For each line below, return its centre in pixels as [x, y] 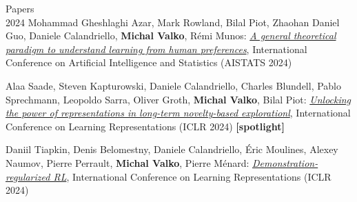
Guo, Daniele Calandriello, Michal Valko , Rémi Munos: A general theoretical [171, 36]
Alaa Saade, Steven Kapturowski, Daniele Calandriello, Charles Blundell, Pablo [174, 85]
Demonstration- [285, 162]
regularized [28, 176]
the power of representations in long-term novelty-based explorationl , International [178, 113]
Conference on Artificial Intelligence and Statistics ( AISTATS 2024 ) [149, 62]
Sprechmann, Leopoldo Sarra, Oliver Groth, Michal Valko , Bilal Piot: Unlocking [178, 99]
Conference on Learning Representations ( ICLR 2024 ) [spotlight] [145, 126]
